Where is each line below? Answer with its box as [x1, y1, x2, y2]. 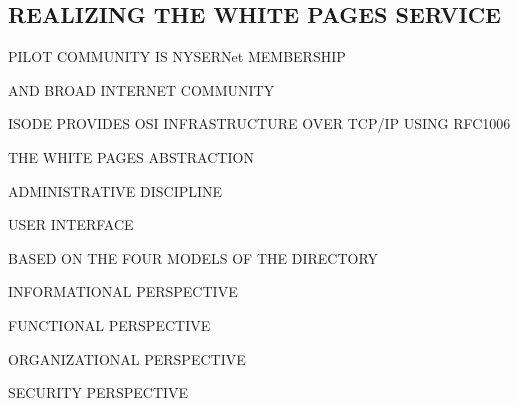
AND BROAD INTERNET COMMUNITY [8, 79, 275, 100]
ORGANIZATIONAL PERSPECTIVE [8, 348, 246, 369]
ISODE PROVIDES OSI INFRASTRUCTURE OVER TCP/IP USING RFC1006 [8, 113, 511, 134]
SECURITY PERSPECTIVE [8, 382, 189, 403]
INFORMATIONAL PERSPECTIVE [8, 281, 238, 302]
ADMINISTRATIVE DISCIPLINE [8, 180, 223, 201]
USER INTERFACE [8, 214, 134, 235]
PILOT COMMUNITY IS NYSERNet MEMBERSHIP [8, 46, 346, 67]
